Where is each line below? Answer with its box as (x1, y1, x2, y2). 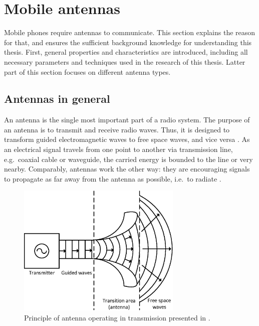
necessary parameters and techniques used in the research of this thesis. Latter (4, 56, 245, 67)
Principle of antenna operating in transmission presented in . (24, 312, 210, 322)
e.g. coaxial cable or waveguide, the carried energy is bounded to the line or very (4, 153, 253, 164)
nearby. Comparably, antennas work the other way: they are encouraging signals (4, 164, 250, 174)
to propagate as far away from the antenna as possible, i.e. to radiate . (4, 173, 221, 184)
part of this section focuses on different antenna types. (4, 66, 171, 77)
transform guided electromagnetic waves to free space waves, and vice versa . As (4, 134, 250, 144)
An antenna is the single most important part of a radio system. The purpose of (4, 114, 250, 125)
